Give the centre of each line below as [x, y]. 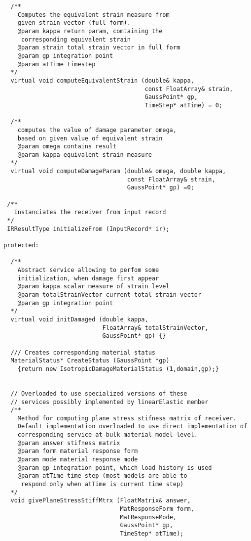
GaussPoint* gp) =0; [161, 188]
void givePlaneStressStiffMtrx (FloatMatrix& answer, [101, 501]
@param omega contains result [67, 147]
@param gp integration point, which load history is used [115, 468]
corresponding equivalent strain [76, 39]
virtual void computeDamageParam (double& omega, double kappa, [118, 171]
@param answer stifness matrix [69, 443]
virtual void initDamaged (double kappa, [79, 319]
